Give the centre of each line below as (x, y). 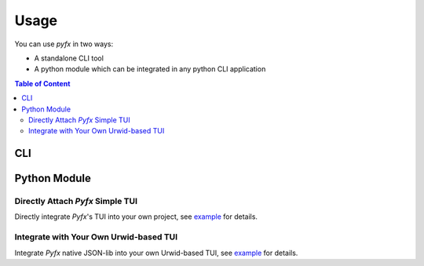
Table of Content (42, 83)
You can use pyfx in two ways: (64, 44)
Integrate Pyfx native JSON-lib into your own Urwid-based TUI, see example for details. (156, 253)
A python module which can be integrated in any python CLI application (150, 69)
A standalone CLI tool (69, 58)
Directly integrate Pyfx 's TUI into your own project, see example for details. (136, 217)
